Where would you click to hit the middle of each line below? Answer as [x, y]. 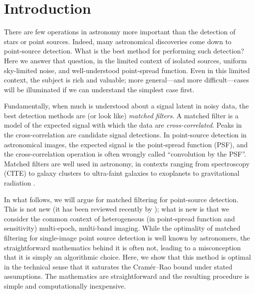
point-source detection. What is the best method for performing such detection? [124, 51]
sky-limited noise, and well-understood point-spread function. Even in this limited [127, 70]
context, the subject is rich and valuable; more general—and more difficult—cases [127, 80]
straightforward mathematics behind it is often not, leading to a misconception [123, 247]
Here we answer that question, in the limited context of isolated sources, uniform [126, 60]
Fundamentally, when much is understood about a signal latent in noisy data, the [127, 106]
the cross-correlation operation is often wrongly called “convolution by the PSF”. [125, 154]
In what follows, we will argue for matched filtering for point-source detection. [121, 199]
